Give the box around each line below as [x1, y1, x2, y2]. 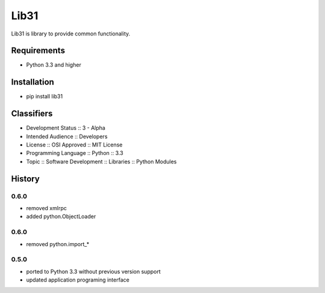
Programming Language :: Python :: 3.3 [26, 150, 123, 157]
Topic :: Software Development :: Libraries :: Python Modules [26, 158, 177, 165]
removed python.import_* [26, 240, 90, 247]
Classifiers [11, 109, 53, 119]
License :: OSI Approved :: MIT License [26, 141, 123, 148]
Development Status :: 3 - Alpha [26, 124, 105, 131]
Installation [11, 77, 54, 87]
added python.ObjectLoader [26, 213, 96, 220]
